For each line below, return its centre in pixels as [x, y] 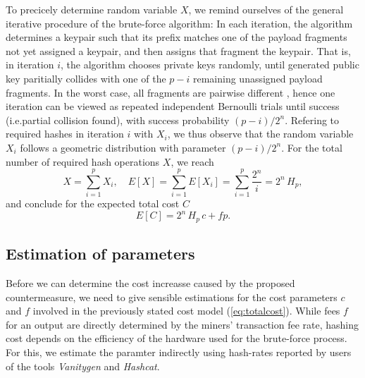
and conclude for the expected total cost [93, 203]
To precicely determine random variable [92, 9]
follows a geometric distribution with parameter [123, 147]
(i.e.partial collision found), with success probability [118, 120]
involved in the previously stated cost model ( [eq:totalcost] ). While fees [186, 311]
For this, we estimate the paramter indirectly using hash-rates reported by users [179, 352]
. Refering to [312, 120]
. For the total [312, 147]
